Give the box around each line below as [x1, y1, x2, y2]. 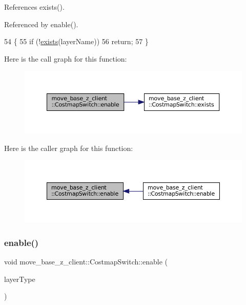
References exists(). [4, 2, 65, 12]
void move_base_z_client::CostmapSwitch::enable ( [4, 256, 168, 267]
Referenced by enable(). [4, 18, 78, 29]
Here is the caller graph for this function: [4, 142, 133, 153]
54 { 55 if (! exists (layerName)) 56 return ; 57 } [4, 36, 149, 47]
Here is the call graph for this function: [4, 53, 127, 64]
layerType [4, 273, 35, 284]
